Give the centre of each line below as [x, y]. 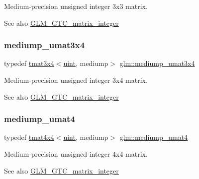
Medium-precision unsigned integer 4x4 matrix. [76, 154]
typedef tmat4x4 [29, 137]
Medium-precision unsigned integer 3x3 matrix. [76, 6]
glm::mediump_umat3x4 [157, 63]
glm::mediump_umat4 [154, 137]
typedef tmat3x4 [29, 63]
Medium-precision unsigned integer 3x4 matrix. [76, 80]
